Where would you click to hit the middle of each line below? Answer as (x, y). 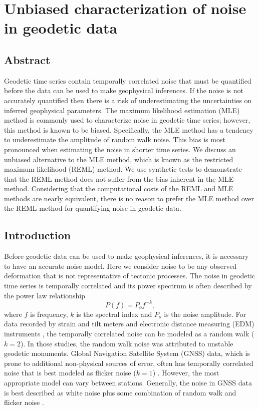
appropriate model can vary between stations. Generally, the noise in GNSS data (128, 382)
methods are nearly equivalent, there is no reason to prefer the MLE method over (129, 198)
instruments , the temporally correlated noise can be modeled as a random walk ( (129, 333)
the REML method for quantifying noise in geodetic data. (93, 208)
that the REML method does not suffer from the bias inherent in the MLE (119, 178)
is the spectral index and (114, 314)
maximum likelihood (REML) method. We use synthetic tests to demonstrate (123, 169)
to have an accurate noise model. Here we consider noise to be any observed (120, 266)
